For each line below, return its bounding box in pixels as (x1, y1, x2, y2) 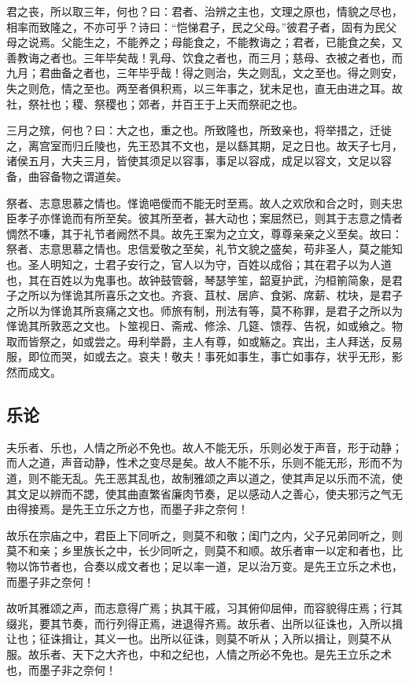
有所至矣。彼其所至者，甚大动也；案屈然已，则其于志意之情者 (83, 210, 403, 226)
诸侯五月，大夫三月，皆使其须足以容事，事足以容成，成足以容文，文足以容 (6, 152, 392, 169)
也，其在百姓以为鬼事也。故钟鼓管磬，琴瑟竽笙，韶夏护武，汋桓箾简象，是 (6, 271, 392, 288)
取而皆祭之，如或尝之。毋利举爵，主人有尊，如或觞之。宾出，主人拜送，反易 (6, 332, 403, 349)
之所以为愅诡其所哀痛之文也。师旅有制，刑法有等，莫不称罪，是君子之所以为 (6, 302, 403, 318)
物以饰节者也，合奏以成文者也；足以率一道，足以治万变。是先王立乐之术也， (6, 558, 403, 575)
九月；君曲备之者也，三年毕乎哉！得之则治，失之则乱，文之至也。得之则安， (6, 64, 403, 81)
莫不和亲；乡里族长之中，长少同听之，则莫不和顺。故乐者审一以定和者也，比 (6, 542, 403, 559)
